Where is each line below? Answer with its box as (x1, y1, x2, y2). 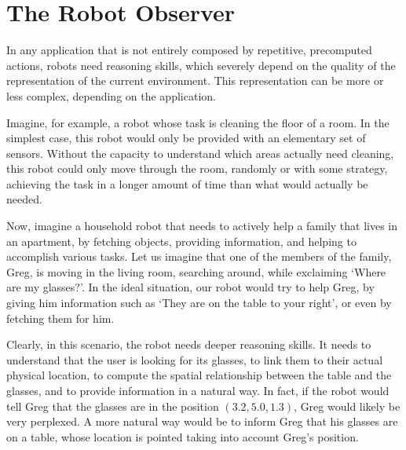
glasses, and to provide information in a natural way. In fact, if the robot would (6, 382, 390, 398)
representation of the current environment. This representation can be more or (6, 72, 384, 89)
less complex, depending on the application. (6, 87, 216, 104)
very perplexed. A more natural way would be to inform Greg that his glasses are (6, 413, 398, 430)
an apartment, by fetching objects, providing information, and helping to (6, 232, 357, 249)
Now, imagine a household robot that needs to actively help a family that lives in (6, 218, 398, 234)
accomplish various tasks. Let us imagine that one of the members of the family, (6, 248, 392, 265)
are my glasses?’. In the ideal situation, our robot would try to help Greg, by (6, 279, 375, 295)
